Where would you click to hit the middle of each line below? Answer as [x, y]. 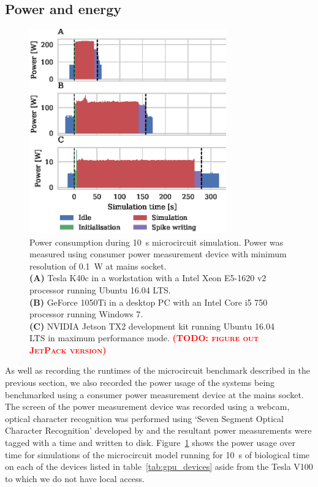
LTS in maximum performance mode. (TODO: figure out [144, 338]
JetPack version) [68, 349]
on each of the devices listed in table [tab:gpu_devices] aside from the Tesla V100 [159, 466]
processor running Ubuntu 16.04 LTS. [100, 289]
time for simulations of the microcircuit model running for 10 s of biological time [157, 454]
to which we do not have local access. [75, 478]
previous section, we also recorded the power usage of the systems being [140, 383]
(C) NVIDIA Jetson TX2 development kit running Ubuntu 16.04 [152, 326]
